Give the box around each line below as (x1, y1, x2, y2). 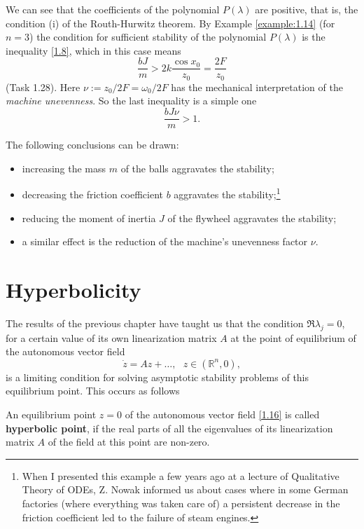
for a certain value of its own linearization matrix (6, 330, 217, 345)
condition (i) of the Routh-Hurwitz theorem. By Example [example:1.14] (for (6, 15, 335, 30)
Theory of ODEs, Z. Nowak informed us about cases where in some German (22, 482, 349, 497)
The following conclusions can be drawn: (6, 137, 179, 152)
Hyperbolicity (6, 275, 141, 303)
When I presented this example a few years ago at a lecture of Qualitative (22, 468, 339, 483)
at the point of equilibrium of (230, 330, 356, 345)
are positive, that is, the (255, 2, 358, 16)
